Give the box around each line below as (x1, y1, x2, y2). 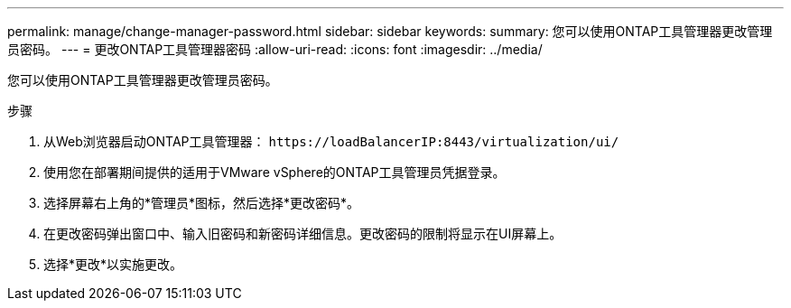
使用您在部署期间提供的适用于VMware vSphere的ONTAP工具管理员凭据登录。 (43, 164, 506, 180)
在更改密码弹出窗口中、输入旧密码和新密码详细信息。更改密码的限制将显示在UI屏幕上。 (43, 226, 563, 241)
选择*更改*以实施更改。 (43, 257, 183, 272)
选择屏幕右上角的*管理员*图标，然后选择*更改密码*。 (43, 195, 360, 210)
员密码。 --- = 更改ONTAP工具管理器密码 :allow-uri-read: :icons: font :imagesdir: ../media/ (7, 42, 543, 57)
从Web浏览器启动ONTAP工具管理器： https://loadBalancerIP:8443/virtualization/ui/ (43, 134, 619, 149)
